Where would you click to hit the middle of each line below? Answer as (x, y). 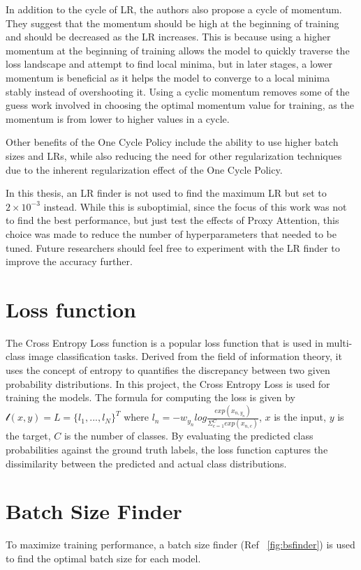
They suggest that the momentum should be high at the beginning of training (172, 23)
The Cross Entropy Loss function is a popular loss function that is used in (164, 342)
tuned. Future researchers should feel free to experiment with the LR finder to (173, 247)
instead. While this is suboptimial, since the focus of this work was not (195, 206)
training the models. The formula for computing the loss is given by (150, 397)
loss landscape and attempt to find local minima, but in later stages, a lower (169, 64)
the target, (28, 436)
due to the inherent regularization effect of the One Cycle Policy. (144, 169)
